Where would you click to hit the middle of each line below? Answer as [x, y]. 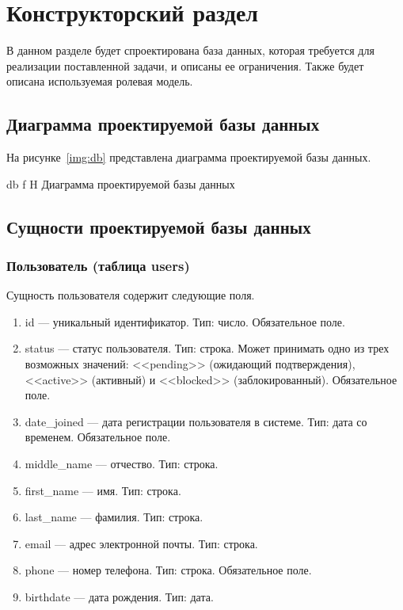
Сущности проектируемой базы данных [159, 226]
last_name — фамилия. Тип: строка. [114, 517]
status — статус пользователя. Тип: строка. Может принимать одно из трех [207, 348]
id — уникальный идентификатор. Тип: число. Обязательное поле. [185, 321]
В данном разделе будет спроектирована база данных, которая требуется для [190, 50]
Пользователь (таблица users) [98, 265]
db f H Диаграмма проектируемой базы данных [121, 183]
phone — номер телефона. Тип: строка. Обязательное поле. [168, 570]
